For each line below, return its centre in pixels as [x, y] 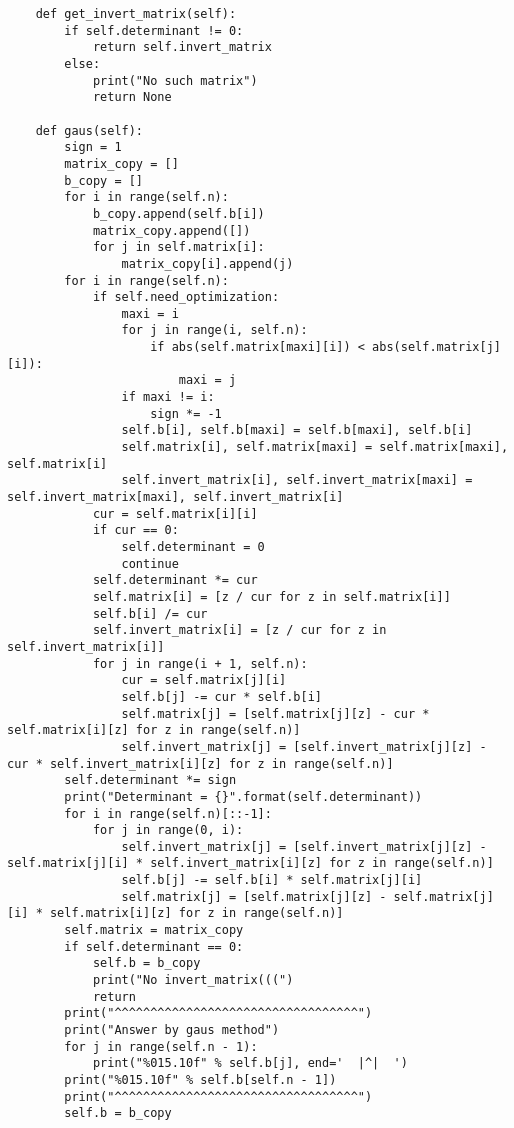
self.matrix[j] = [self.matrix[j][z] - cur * [275, 713]
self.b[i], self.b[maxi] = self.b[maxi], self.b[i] [297, 430]
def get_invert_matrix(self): [136, 14]
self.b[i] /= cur [150, 613]
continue [150, 563]
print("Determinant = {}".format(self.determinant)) [243, 796]
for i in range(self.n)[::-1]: [168, 813]
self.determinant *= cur [175, 580]
